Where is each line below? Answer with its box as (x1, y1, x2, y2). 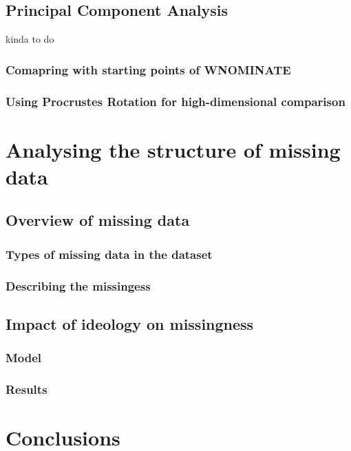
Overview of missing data (6, 209, 190, 231)
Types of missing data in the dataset (6, 245, 213, 262)
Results (6, 381, 47, 398)
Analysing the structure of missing (6, 135, 341, 163)
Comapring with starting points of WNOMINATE (6, 61, 291, 78)
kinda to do (6, 32, 54, 46)
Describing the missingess (6, 277, 151, 294)
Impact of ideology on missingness (6, 313, 254, 334)
